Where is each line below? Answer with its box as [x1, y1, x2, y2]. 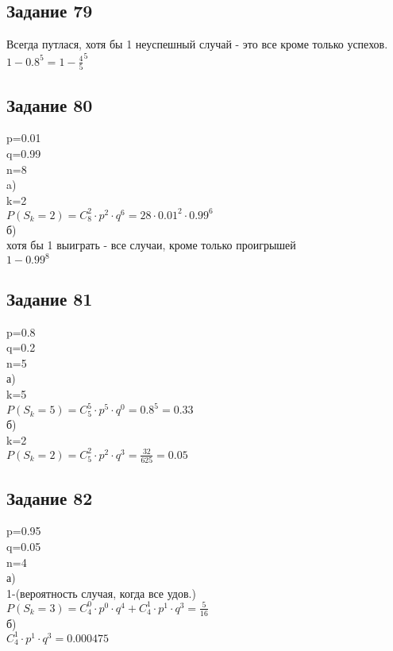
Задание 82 [6, 485, 93, 510]
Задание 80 [6, 92, 93, 117]
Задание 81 [6, 286, 93, 310]
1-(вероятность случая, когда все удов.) [6, 584, 196, 601]
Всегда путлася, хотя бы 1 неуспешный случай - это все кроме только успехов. [6, 36, 388, 52]
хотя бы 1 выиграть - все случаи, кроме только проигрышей [6, 237, 296, 253]
